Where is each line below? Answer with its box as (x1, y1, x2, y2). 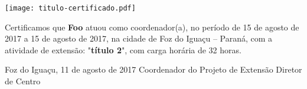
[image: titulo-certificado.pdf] (5, 4, 136, 12)
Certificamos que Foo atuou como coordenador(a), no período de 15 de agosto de (5, 20, 299, 33)
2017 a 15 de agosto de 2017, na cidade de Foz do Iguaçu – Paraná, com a (5, 32, 273, 44)
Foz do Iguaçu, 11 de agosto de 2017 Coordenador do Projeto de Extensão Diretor (5, 63, 302, 76)
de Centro (5, 75, 41, 87)
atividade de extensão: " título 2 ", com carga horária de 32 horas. (5, 43, 241, 56)
